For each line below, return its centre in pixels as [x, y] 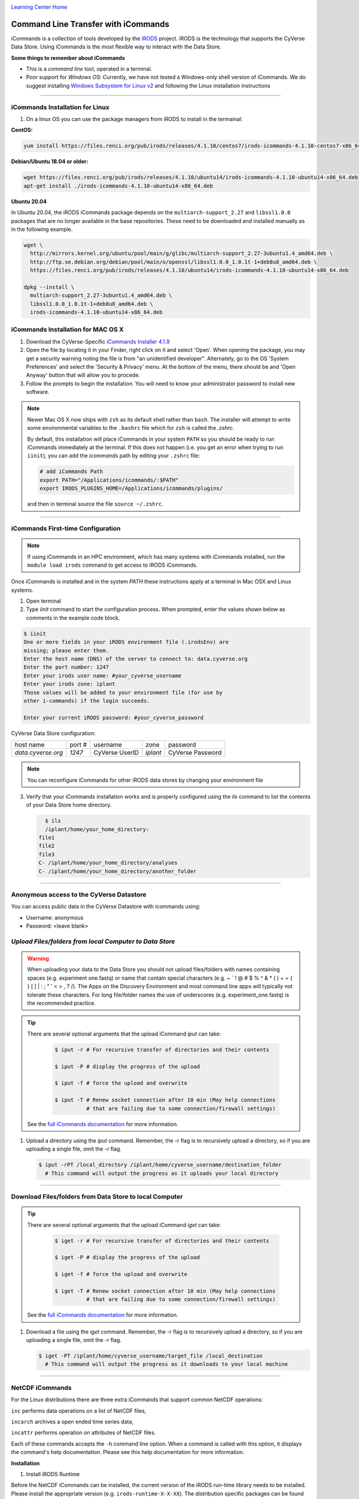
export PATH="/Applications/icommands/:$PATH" [109, 480]
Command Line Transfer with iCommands [90, 24]
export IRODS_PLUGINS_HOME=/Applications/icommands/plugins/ [131, 488]
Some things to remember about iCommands [68, 58]
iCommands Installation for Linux [60, 107]
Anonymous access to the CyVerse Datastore [79, 895]
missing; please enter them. [66, 650]
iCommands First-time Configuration [66, 528]
